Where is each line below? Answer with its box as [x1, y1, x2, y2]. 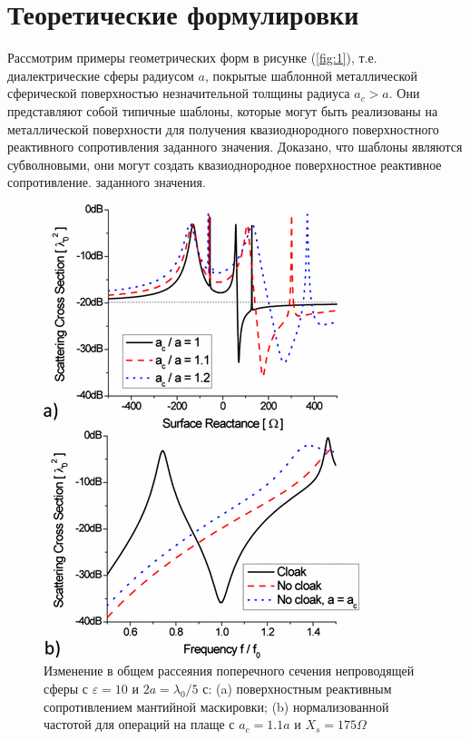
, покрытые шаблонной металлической [204, 65, 418, 84]
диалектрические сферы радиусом [7, 65, 194, 84]
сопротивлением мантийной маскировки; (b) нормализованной [44, 696, 389, 715]
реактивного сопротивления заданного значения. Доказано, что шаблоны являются [7, 137, 463, 156]
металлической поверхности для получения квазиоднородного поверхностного [7, 119, 439, 138]
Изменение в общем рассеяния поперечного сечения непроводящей [44, 661, 415, 680]
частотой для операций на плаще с [44, 715, 235, 734]
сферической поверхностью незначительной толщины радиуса [7, 84, 350, 103]
